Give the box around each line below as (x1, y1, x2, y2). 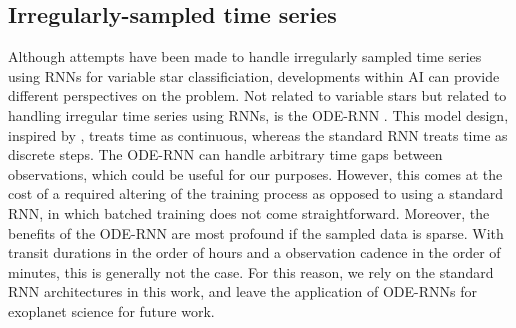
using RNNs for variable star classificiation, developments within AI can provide (8, 65, 500, 86)
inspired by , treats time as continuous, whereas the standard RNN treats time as (8, 124, 508, 145)
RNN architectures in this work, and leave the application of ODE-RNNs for (8, 281, 477, 302)
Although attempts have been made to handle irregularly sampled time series (8, 46, 482, 67)
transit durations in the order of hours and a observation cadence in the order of (8, 242, 501, 263)
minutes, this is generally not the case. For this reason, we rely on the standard (8, 261, 494, 282)
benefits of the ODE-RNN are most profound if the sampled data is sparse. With (8, 222, 504, 243)
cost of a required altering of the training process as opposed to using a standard (8, 183, 504, 204)
